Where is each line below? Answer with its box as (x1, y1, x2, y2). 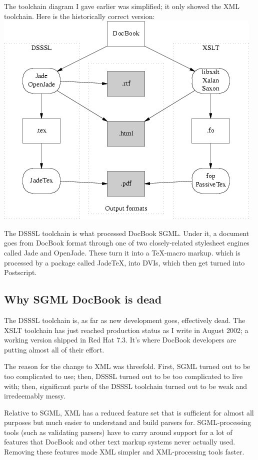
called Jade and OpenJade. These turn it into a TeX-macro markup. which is (4, 247, 240, 257)
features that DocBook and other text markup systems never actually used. (4, 436, 235, 447)
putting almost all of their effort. (4, 344, 104, 354)
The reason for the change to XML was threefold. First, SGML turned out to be (4, 361, 250, 371)
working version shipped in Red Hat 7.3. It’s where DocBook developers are (4, 334, 236, 345)
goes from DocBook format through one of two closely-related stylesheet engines (4, 237, 249, 248)
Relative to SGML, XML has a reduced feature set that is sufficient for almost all (4, 407, 254, 417)
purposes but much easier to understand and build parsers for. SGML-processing (4, 417, 251, 427)
